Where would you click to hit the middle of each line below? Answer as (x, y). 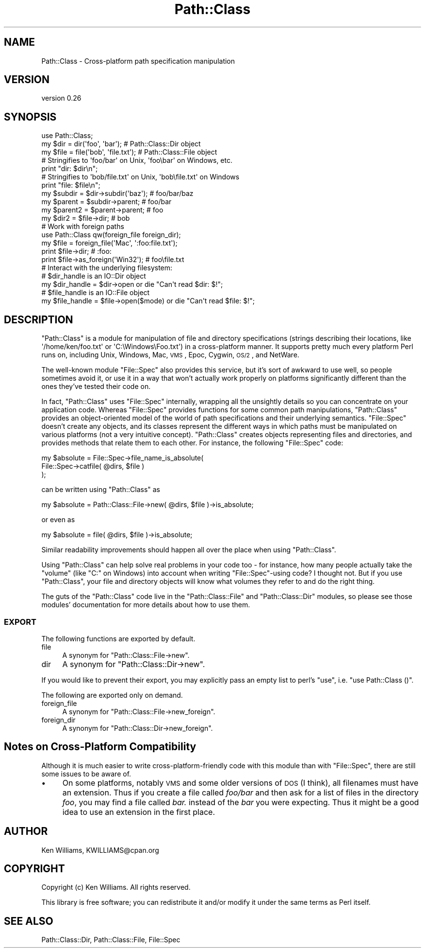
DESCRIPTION (39, 319)
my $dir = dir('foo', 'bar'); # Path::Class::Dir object (121, 144)
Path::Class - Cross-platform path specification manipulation (138, 61)
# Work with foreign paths (83, 227)
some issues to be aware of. (86, 774)
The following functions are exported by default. (118, 638)
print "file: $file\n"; (71, 185)
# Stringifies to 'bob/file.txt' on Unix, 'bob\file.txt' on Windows (140, 177)
